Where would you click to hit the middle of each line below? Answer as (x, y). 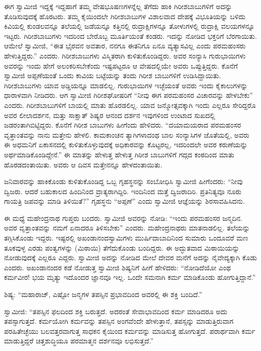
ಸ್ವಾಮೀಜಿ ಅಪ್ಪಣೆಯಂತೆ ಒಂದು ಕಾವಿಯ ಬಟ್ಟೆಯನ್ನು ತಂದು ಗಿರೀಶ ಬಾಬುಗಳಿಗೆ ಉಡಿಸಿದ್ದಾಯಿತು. (113, 75)
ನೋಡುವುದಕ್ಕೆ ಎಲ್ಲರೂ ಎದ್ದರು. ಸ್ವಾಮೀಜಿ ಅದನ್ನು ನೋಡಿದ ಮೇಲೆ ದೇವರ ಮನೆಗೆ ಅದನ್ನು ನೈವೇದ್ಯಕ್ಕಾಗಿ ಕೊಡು (130, 257)
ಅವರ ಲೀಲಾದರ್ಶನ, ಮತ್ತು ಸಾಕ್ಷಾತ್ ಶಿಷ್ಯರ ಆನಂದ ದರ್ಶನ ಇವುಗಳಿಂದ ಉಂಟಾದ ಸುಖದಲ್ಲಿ (110, 115)
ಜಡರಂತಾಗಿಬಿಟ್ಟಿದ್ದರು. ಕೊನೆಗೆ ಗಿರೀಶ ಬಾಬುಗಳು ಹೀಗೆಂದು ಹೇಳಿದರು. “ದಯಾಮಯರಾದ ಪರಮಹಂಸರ (123, 125)
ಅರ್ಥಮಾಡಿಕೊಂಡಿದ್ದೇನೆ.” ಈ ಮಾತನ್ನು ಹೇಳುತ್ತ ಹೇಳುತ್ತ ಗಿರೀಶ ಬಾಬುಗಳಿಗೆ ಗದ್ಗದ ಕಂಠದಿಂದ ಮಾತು (119, 154)
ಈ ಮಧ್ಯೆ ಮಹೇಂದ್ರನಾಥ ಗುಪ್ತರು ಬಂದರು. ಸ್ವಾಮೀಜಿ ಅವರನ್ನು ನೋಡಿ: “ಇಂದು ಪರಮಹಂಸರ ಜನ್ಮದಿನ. (123, 218)
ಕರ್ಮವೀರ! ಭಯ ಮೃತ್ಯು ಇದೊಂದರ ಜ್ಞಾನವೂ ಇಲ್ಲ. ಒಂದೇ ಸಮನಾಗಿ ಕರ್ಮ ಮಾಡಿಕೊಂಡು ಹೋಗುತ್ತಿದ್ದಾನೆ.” (130, 277)
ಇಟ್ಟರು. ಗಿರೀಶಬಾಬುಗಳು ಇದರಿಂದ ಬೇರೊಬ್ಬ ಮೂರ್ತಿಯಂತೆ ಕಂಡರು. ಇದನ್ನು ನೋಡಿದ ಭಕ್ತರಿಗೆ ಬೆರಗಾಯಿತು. (130, 36)
